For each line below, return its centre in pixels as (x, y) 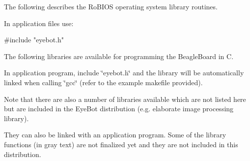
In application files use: (39, 23)
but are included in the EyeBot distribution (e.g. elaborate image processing (119, 109)
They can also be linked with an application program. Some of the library (115, 135)
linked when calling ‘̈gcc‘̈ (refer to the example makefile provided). (103, 82)
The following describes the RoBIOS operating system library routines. (111, 6)
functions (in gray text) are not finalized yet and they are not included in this (121, 144)
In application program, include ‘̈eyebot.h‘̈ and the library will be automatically (124, 73)
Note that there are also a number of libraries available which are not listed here (125, 99)
